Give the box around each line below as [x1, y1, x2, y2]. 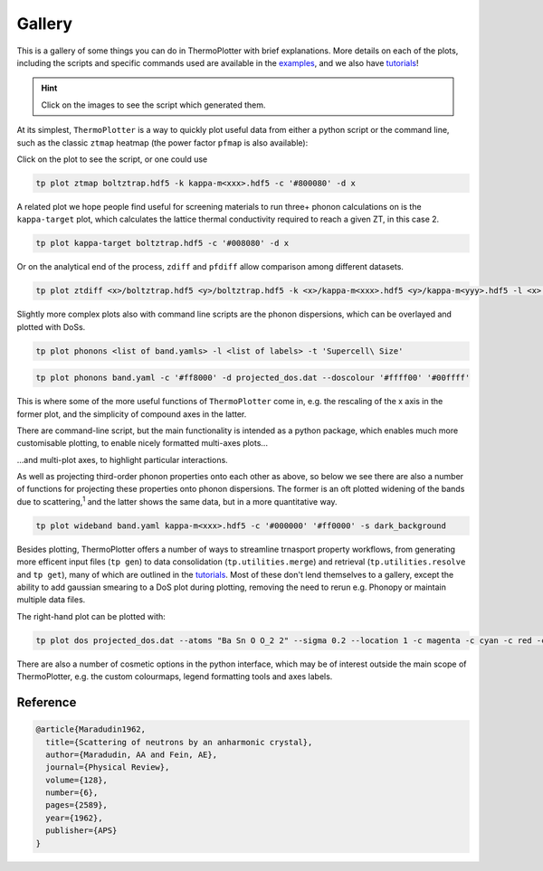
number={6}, [45, 788, 99, 798]
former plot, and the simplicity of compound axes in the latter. [16, 408, 247, 420]
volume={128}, [45, 774, 109, 785]
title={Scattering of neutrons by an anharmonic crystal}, [45, 737, 313, 747]
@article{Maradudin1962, [35, 724, 147, 734]
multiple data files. [16, 594, 86, 605]
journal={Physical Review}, [45, 762, 170, 772]
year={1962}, [45, 812, 103, 823]
